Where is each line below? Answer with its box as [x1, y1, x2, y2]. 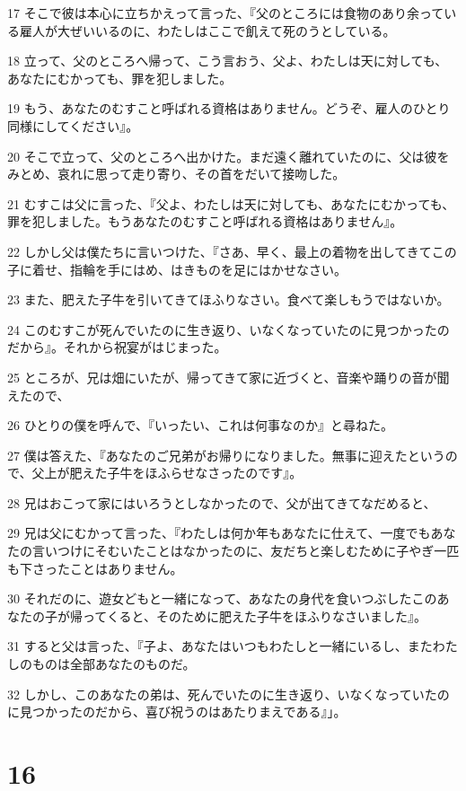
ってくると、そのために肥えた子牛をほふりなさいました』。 [82, 606, 427, 625]
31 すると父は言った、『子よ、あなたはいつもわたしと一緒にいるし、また [7, 637, 433, 655]
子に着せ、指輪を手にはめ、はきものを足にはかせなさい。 [7, 259, 347, 278]
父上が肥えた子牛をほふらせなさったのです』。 [31, 463, 303, 482]
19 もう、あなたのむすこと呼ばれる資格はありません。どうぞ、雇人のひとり [7, 99, 451, 118]
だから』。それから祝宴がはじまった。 [7, 338, 227, 356]
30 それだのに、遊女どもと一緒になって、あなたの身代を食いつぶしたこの [7, 589, 437, 608]
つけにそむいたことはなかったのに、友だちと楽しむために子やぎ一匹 [57, 541, 460, 560]
